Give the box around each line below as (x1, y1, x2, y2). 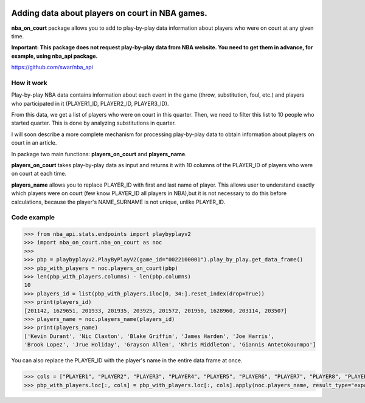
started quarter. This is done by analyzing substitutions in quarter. (11, 119, 176, 127)
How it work (11, 78, 48, 87)
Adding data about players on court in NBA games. (11, 8, 207, 18)
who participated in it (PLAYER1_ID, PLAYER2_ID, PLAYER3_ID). (11, 100, 169, 107)
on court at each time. (11, 170, 67, 177)
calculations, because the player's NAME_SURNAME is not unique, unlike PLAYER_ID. (11, 198, 225, 205)
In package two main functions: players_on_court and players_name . (11, 150, 187, 157)
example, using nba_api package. (11, 52, 98, 60)
